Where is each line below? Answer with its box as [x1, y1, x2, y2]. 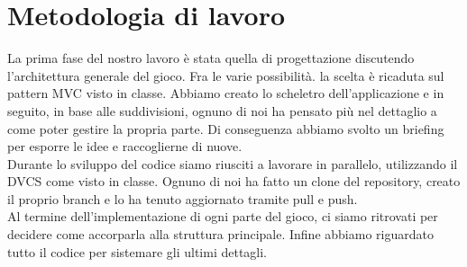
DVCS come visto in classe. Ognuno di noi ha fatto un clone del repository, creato [7, 172, 461, 191]
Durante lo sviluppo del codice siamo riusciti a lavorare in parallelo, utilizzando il [7, 154, 458, 173]
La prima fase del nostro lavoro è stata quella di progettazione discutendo [7, 49, 415, 67]
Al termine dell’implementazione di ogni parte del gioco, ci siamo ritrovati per [7, 207, 438, 226]
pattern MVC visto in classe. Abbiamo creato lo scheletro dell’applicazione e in [7, 84, 444, 102]
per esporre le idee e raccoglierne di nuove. [7, 137, 243, 156]
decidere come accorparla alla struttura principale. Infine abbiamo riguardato [7, 225, 434, 244]
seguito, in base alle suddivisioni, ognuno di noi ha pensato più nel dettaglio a [7, 101, 437, 120]
